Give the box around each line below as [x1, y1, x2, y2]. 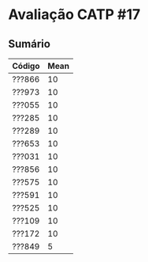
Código [12, 61, 40, 71]
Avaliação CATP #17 [8, 6, 141, 24]
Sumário [8, 37, 51, 51]
